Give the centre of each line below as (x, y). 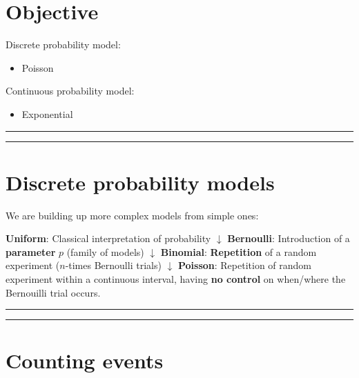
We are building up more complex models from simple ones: (132, 215)
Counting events (85, 360)
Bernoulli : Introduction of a (289, 238)
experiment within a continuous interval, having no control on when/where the (176, 279)
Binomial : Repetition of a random (239, 251)
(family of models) (105, 251)
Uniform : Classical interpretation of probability (108, 238)
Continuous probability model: (70, 91)
